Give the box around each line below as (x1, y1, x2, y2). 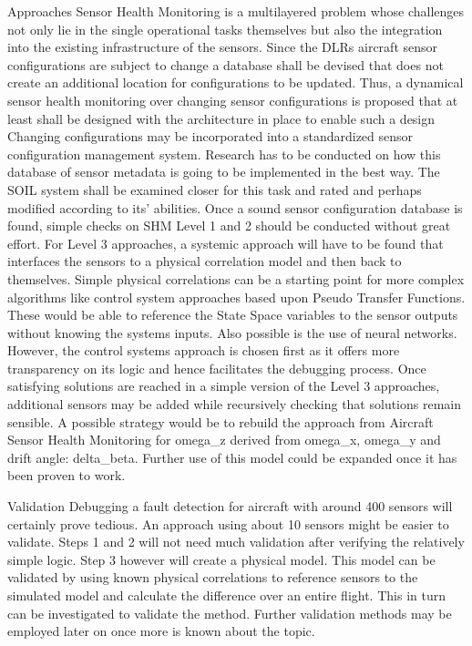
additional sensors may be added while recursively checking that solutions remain (7, 395, 462, 414)
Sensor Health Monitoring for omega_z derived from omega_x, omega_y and (7, 430, 441, 449)
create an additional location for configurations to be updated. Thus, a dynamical (7, 73, 464, 92)
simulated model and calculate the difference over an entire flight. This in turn (7, 586, 446, 604)
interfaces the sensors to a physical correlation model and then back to (7, 251, 402, 271)
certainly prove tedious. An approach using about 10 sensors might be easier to (7, 514, 449, 533)
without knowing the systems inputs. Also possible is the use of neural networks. (7, 323, 457, 342)
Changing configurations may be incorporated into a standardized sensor (7, 127, 414, 146)
